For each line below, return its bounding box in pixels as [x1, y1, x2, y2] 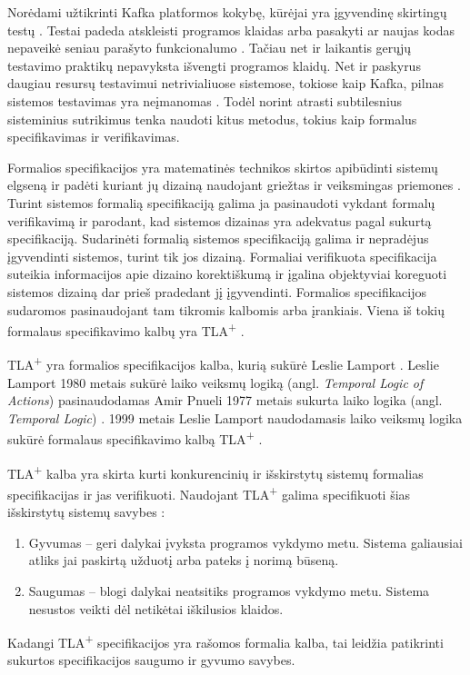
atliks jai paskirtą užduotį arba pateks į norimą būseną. [28, 551, 339, 570]
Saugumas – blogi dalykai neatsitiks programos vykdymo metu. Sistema [28, 581, 430, 600]
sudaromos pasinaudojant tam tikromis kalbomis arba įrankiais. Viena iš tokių [7, 300, 445, 319]
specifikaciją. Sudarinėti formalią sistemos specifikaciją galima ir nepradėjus [7, 229, 429, 248]
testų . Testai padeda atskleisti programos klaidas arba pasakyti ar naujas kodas [7, 20, 455, 39]
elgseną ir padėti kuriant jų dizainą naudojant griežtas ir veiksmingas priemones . [7, 175, 461, 194]
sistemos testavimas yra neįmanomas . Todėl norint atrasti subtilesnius [7, 91, 403, 110]
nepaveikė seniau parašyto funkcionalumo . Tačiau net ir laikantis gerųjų [7, 38, 412, 57]
